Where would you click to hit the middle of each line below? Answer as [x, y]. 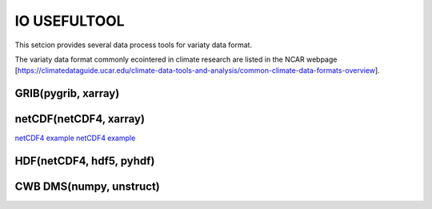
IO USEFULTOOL [70, 21]
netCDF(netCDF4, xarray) [80, 119]
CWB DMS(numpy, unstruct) [87, 187]
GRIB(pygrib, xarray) [67, 93]
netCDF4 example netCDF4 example [75, 138]
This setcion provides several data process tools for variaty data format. [133, 45]
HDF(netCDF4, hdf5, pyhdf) [85, 161]
